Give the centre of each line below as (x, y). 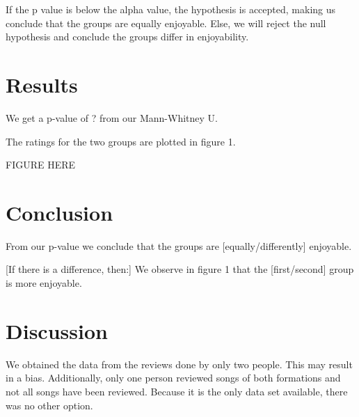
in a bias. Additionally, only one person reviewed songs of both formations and (173, 378)
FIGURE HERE (41, 165)
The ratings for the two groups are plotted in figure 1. (121, 141)
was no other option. (49, 405)
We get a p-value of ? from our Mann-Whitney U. (112, 117)
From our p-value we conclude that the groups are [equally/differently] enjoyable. (179, 245)
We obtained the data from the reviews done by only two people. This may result (179, 364)
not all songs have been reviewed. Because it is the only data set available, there (177, 391)
